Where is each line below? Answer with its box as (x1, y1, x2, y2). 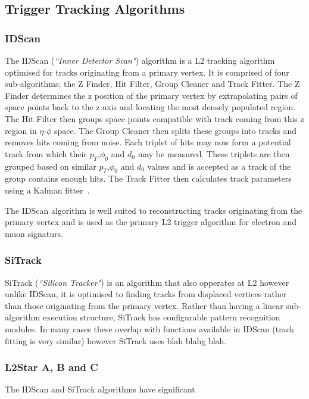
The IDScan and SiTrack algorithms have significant (5, 383, 195, 395)
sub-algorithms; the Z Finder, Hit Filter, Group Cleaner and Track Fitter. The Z (5, 77, 300, 90)
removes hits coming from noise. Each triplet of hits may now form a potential (5, 136, 291, 148)
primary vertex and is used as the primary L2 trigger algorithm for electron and (5, 216, 297, 228)
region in (5, 124, 37, 136)
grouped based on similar (5, 160, 96, 172)
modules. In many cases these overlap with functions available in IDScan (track (5, 322, 294, 335)
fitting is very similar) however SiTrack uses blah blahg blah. (5, 334, 227, 347)
